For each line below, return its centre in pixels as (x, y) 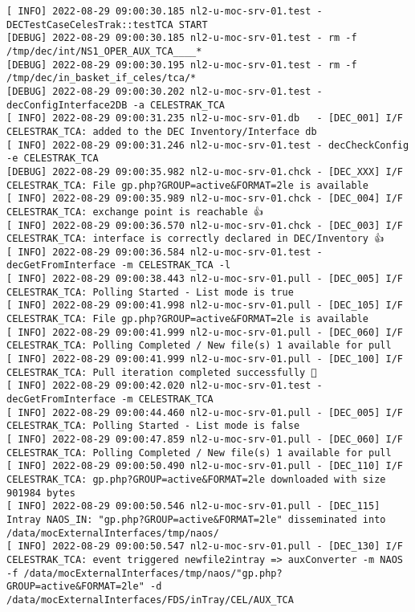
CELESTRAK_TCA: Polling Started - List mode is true (150, 292)
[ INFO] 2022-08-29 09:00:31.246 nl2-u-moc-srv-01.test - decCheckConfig (208, 145)
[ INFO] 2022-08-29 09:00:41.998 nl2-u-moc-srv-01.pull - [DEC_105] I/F (205, 306)
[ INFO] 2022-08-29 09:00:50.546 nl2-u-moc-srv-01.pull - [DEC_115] (193, 506)
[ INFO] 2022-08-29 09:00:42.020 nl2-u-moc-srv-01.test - (165, 386)
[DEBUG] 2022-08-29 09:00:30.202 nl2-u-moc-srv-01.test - (165, 91)
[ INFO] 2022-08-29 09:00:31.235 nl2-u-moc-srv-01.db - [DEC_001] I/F (205, 118)
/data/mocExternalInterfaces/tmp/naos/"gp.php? (153, 573)
